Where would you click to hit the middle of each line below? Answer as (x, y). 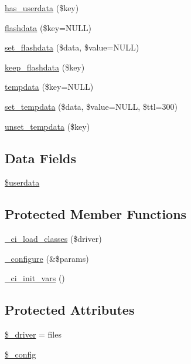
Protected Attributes (70, 310)
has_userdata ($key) (42, 8)
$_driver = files (33, 334)
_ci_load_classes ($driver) (53, 239)
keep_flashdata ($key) (45, 67)
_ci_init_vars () (35, 278)
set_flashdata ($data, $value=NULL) (72, 47)
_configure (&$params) (47, 258)
